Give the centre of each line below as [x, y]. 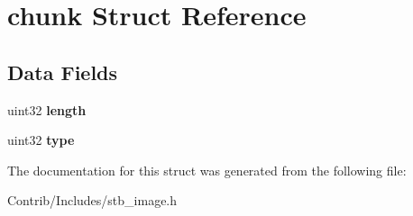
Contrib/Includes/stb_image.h [92, 200]
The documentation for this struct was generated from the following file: [207, 170]
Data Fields [63, 72]
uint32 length [47, 109]
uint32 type [41, 140]
